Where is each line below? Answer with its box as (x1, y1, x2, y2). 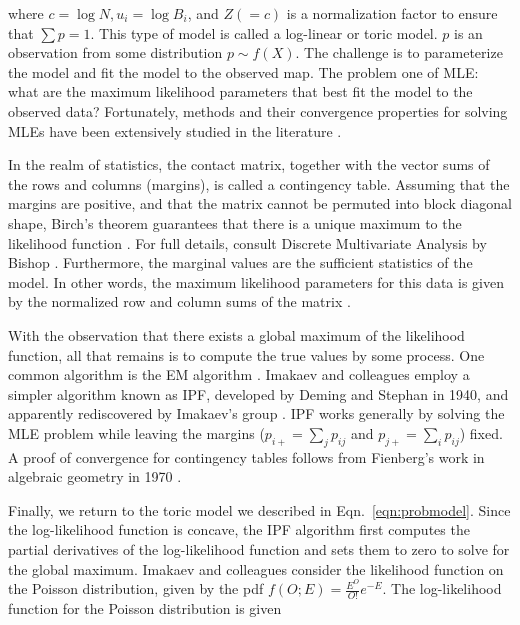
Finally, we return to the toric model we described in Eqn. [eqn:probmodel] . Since (8, 499, 511, 520)
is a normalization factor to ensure (286, 3, 498, 23)
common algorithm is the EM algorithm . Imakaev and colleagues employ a (8, 364, 470, 385)
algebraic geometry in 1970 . (8, 466, 182, 487)
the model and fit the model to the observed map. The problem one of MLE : (8, 61, 479, 82)
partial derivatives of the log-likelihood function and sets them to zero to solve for (8, 539, 510, 560)
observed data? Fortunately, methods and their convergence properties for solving (8, 100, 508, 121)
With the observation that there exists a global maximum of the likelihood (8, 324, 465, 345)
